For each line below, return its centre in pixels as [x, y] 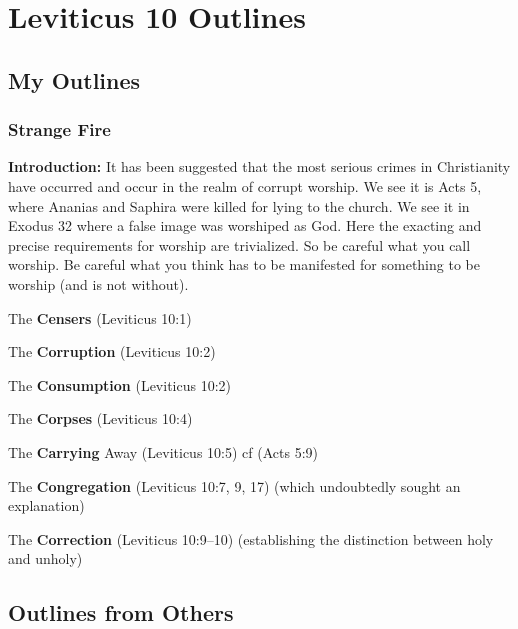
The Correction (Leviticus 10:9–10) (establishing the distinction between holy [251, 538]
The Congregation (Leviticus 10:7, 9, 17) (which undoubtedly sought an [234, 485]
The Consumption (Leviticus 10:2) [120, 384]
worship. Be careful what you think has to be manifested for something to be [244, 264]
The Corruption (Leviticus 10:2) [112, 351]
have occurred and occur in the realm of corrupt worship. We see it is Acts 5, [245, 185]
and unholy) [45, 558]
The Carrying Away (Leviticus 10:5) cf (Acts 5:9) [163, 451]
